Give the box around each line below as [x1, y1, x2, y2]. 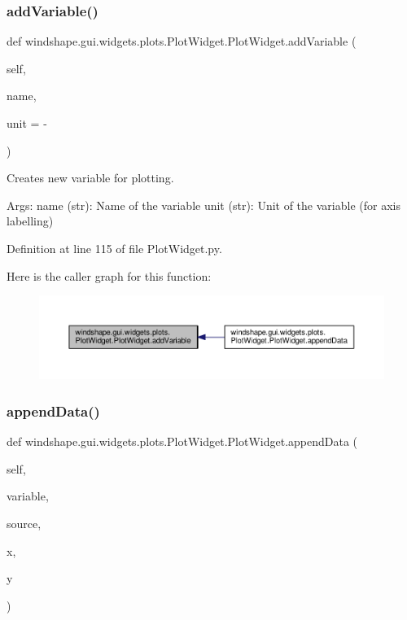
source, [7, 514, 42, 531]
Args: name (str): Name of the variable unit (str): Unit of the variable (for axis [7, 196, 400, 213]
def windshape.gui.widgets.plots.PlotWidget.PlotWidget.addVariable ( [7, 33, 357, 50]
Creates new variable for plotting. [7, 169, 174, 186]
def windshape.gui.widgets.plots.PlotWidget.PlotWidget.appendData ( [7, 433, 358, 450]
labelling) [7, 212, 54, 229]
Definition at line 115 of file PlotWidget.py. [7, 239, 222, 256]
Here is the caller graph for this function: [7, 267, 212, 284]
